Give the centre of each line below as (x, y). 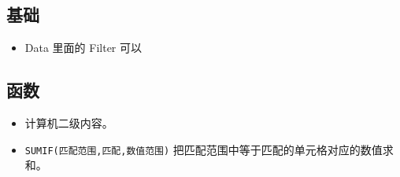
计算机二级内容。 (69, 123)
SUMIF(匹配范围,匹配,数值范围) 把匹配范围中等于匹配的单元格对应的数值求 (209, 149)
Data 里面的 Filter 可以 (83, 48)
